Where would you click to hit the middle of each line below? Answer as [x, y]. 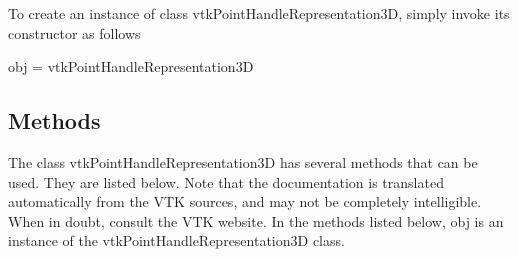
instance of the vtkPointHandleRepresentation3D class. [176, 240]
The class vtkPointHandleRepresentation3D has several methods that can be [243, 161]
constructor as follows [74, 32]
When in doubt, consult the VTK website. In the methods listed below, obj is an [256, 220]
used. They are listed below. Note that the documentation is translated [226, 181]
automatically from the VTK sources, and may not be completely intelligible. [245, 201]
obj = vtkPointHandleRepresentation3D [131, 66]
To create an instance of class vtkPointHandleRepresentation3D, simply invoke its [259, 13]
